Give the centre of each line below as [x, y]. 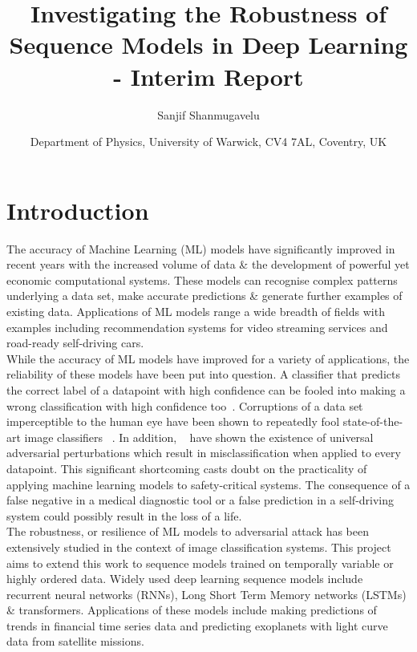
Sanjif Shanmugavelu [208, 114]
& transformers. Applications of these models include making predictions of [192, 610]
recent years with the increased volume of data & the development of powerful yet [208, 264]
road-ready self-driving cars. [75, 343]
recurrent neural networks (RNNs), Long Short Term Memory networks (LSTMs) [206, 594]
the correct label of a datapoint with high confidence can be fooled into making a [206, 389]
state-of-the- [373, 421]
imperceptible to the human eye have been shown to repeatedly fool [173, 421]
